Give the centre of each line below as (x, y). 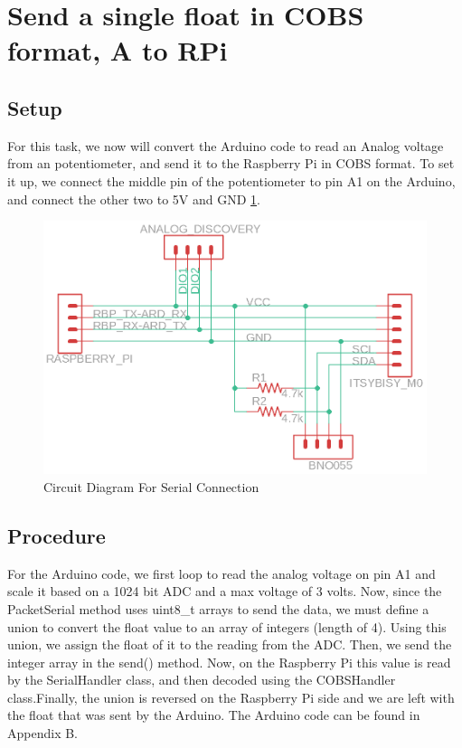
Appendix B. (42, 733)
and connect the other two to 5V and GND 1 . (134, 199)
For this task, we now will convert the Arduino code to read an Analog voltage (226, 145)
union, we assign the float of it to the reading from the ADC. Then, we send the (230, 644)
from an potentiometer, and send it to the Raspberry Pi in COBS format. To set (231, 163)
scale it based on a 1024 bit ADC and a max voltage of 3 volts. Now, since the (225, 591)
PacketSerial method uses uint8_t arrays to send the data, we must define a (218, 608)
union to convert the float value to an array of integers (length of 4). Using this (227, 626)
